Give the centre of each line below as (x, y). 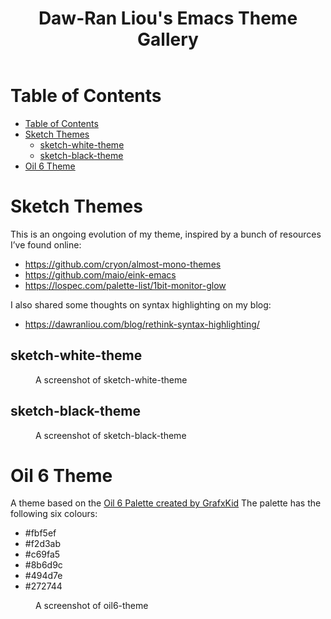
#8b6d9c (43, 565)
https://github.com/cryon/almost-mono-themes (123, 264)
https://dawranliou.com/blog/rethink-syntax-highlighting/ (142, 324)
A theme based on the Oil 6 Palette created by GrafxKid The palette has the (166, 503)
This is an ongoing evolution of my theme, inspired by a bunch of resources (166, 234)
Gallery (168, 39)
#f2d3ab (43, 544)
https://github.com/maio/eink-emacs (100, 274)
